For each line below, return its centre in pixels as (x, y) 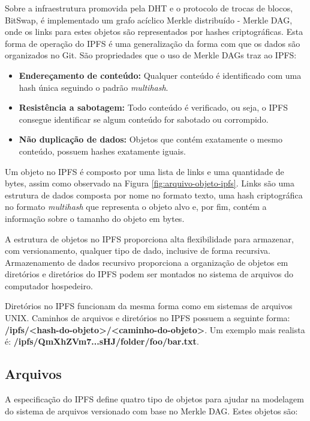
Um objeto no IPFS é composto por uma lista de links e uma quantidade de (145, 171)
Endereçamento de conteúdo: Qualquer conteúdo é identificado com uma (160, 75)
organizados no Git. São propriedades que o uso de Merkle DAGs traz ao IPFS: (151, 55)
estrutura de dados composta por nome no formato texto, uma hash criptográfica (154, 195)
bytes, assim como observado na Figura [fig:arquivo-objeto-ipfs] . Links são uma (150, 183)
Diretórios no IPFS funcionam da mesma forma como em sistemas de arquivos (149, 306)
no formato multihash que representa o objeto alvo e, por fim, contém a (136, 207)
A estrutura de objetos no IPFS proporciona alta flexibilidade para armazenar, (149, 238)
